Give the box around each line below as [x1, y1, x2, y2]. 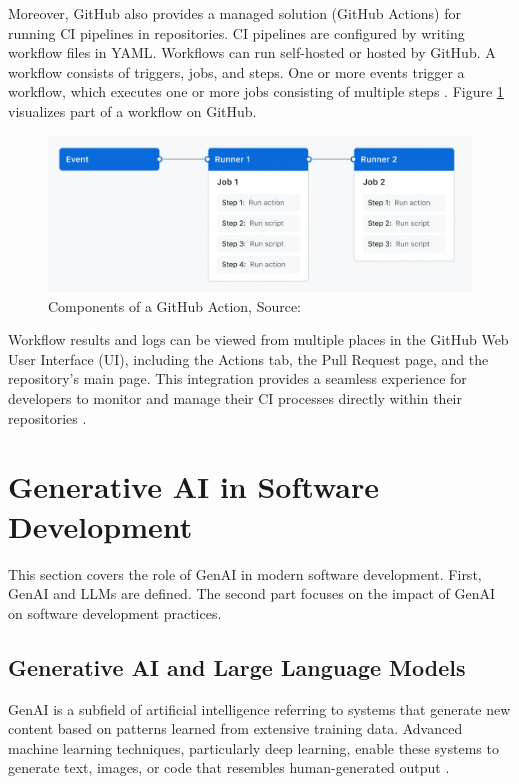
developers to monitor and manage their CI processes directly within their [8, 388, 462, 409]
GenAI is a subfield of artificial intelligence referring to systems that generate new [8, 698, 511, 719]
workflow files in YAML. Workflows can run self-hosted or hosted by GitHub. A [8, 42, 496, 63]
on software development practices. [8, 602, 222, 623]
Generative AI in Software [8, 466, 379, 507]
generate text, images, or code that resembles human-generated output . [8, 757, 450, 778]
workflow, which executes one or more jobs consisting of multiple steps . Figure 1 [8, 81, 504, 102]
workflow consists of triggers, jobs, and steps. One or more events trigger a [8, 61, 465, 82]
